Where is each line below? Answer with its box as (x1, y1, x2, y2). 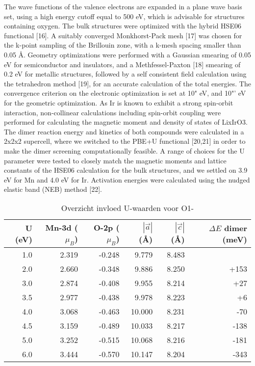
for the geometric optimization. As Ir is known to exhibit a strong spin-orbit (4, 97, 233, 107)
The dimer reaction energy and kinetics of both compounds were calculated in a (4, 126, 244, 136)
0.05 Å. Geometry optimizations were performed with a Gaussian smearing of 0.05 (4, 49, 251, 59)
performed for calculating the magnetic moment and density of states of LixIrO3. (4, 117, 248, 127)
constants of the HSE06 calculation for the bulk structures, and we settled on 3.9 (4, 165, 248, 175)
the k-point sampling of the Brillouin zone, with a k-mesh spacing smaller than (4, 40, 241, 50)
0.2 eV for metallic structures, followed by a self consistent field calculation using (4, 69, 247, 79)
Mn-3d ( (45, 221, 78, 233)
